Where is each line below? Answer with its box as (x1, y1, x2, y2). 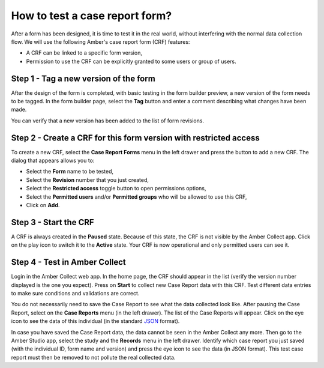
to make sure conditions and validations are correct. (11, 290, 140, 297)
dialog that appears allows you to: (11, 157, 95, 164)
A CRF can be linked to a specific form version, (26, 49, 142, 56)
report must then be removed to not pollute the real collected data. (11, 354, 176, 361)
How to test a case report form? (11, 9, 172, 22)
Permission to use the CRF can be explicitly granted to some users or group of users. (26, 58, 236, 65)
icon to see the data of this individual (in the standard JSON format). (11, 318, 180, 325)
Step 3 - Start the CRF (11, 217, 94, 228)
